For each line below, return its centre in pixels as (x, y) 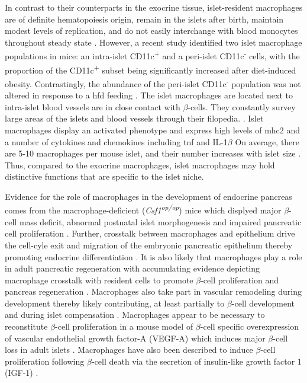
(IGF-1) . (22, 373)
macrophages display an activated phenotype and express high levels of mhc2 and (153, 130)
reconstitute (26, 326)
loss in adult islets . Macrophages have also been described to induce (129, 350)
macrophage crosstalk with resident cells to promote (99, 280)
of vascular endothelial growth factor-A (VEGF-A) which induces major (135, 338)
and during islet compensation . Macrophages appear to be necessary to (135, 315)
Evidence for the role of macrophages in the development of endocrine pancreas (148, 196)
